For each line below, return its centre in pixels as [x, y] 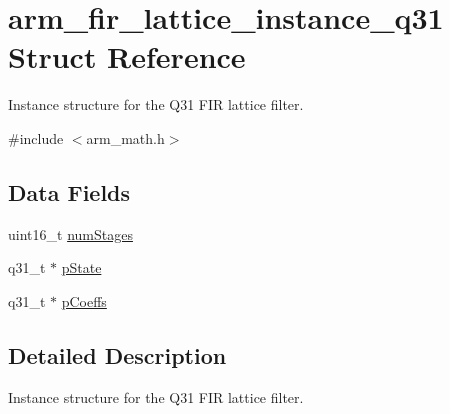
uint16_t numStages [70, 233]
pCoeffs [84, 300]
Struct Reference [127, 56]
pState [81, 267]
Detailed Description [117, 354]
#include [36, 137]
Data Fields [69, 191]
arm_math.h [125, 137]
